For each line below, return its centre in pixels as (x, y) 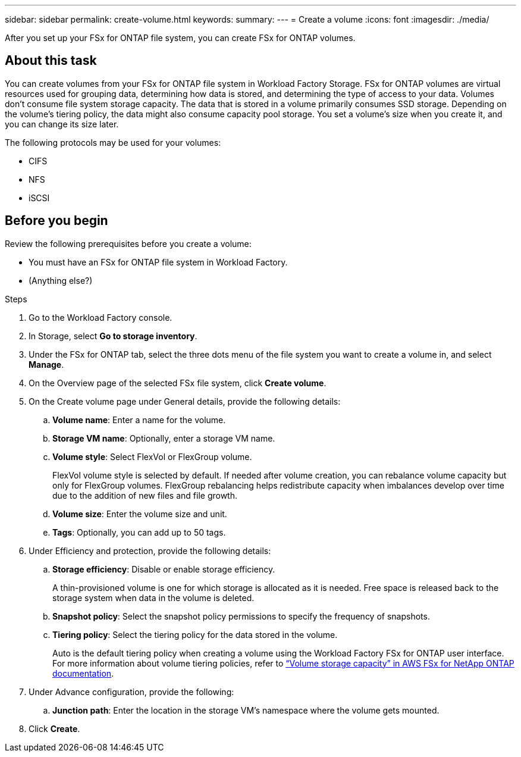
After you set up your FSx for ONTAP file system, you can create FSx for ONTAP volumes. (180, 38)
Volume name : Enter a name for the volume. (139, 420)
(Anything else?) (61, 280)
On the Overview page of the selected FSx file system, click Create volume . (178, 383)
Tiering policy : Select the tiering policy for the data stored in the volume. (195, 634)
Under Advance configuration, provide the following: (131, 692)
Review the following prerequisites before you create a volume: (128, 243)
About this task (51, 61)
